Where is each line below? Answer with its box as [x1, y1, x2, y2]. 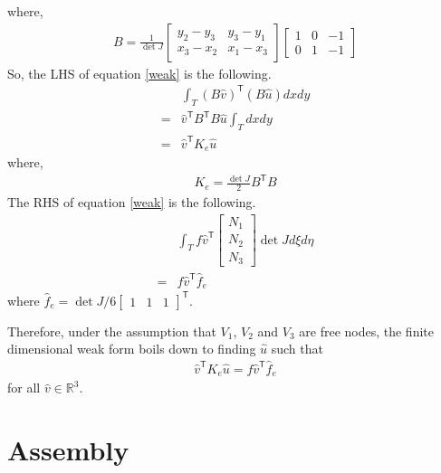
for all [7, 378, 41, 397]
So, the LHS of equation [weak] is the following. [7, 63, 272, 82]
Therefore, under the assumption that [7, 321, 216, 340]
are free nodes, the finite [299, 321, 434, 340]
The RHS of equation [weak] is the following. [7, 193, 256, 212]
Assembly [7, 431, 129, 468]
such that [271, 339, 323, 358]
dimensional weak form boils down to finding [7, 339, 256, 358]
